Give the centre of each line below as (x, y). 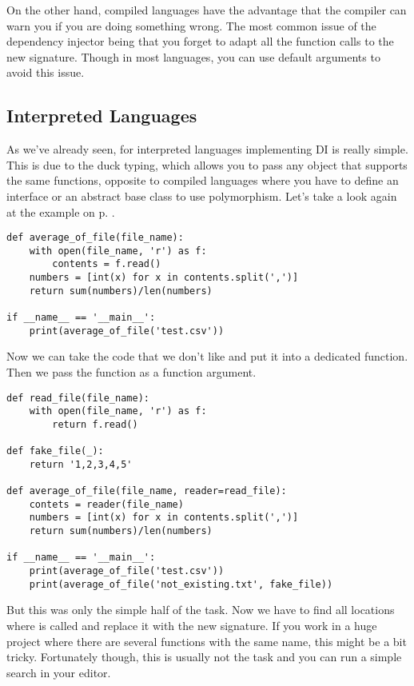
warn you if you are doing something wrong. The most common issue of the (191, 25)
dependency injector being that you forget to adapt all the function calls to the (200, 41)
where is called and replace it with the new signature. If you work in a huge (192, 626)
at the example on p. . (61, 211)
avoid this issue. (46, 72)
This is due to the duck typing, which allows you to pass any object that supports (207, 164)
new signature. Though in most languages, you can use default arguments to (193, 56)
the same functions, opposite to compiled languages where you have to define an (203, 180)
